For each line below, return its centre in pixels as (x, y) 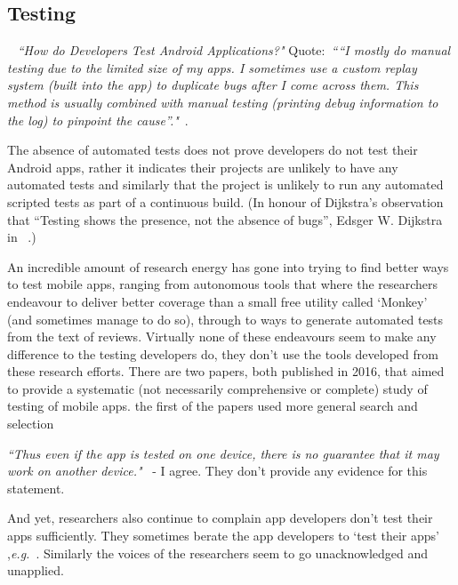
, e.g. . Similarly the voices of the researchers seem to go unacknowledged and (218, 553)
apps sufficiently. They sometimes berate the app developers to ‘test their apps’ (223, 536)
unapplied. (36, 570)
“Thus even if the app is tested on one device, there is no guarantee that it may (223, 453)
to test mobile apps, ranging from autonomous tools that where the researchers (223, 284)
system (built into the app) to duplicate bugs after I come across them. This (213, 85)
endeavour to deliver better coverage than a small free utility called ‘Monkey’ (217, 301)
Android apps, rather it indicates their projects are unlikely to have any (203, 167)
